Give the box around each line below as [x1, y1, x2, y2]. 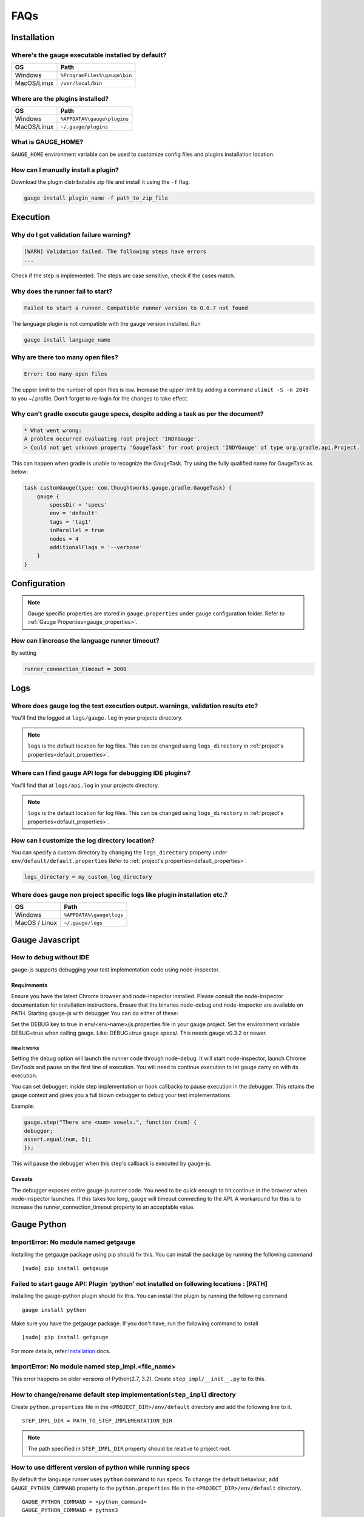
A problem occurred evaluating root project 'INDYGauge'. [24, 436, 200, 442]
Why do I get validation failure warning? [11, 231, 131, 239]
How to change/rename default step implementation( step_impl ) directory [11, 1390, 236, 1399]
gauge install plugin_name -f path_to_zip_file [24, 194, 168, 201]
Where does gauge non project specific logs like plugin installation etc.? [11, 890, 228, 899]
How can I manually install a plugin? [11, 166, 120, 174]
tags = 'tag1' [49, 518, 92, 525]
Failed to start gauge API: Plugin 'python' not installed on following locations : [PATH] [11, 1279, 268, 1288]
